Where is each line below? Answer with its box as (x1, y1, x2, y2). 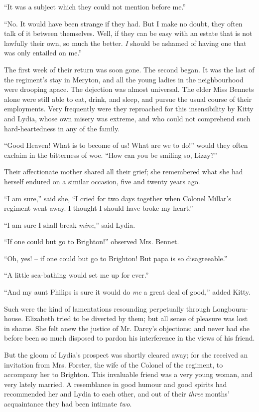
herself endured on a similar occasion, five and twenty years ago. (4, 176, 200, 186)
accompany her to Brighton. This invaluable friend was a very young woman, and (4, 369, 253, 380)
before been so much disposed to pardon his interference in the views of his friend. (4, 333, 255, 343)
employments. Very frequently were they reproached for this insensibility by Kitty (4, 103, 254, 114)
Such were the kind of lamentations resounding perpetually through (4, 303, 211, 314)
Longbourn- (212, 303, 249, 314)
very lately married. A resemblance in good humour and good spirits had (4, 379, 227, 389)
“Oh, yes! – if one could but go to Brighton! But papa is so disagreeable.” (4, 253, 228, 263)
